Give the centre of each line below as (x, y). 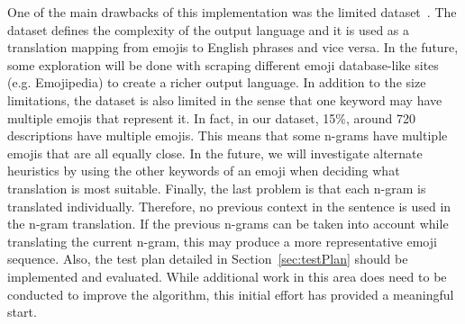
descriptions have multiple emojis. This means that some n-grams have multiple (228, 135)
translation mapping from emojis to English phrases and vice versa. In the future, (233, 47)
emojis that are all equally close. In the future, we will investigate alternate (215, 153)
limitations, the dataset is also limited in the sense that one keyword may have (225, 99)
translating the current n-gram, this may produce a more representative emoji (222, 241)
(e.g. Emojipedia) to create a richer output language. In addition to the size (217, 82)
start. (22, 312)
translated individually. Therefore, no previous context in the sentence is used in (229, 206)
